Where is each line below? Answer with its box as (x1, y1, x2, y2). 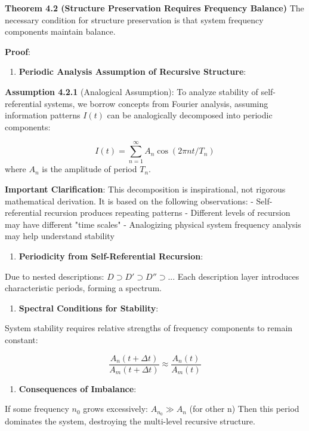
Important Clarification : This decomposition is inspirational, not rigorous (5, 183, 286, 195)
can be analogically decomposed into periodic (107, 109, 273, 121)
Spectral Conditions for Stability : (18, 301, 159, 314)
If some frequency (5, 402, 69, 415)
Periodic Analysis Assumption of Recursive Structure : (18, 65, 246, 78)
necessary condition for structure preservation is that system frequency (5, 13, 264, 26)
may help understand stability (5, 230, 115, 242)
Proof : (5, 45, 31, 57)
